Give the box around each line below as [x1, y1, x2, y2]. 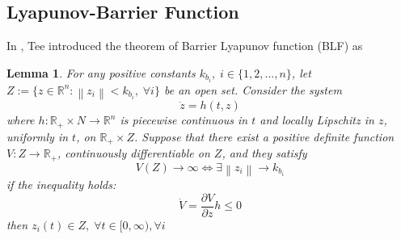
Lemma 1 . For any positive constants [6, 64, 196, 81]
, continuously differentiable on [57, 145, 210, 161]
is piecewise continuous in [120, 111, 248, 128]
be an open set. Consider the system [163, 81, 342, 98]
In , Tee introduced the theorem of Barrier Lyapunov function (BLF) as [6, 37, 363, 54]
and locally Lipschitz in [260, 111, 374, 128]
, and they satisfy [222, 145, 307, 161]
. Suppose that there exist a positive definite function [133, 128, 395, 145]
